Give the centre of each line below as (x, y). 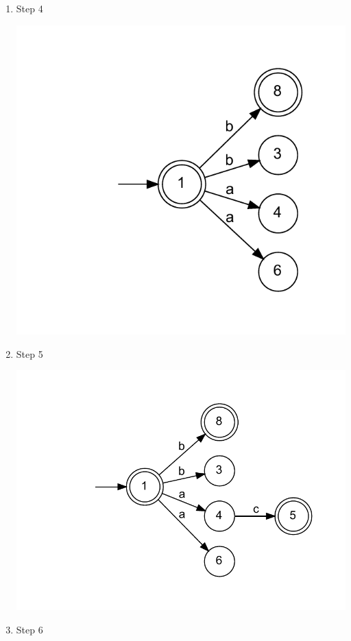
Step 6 (29, 630)
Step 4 (29, 8)
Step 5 (29, 353)
